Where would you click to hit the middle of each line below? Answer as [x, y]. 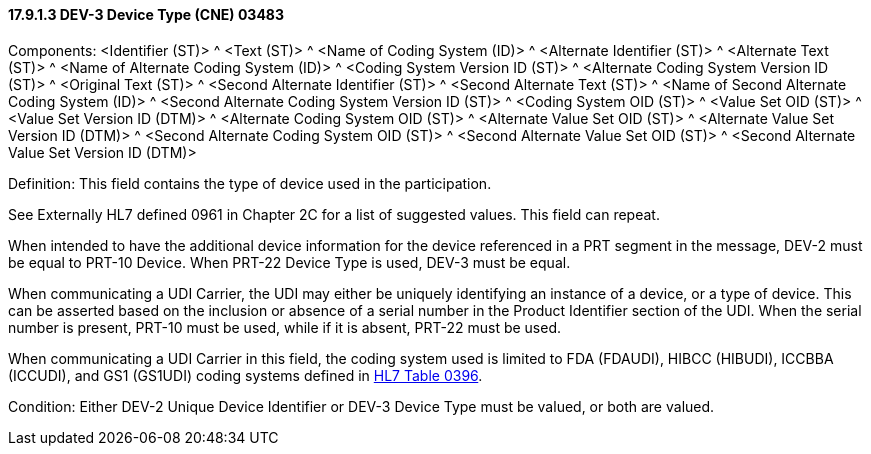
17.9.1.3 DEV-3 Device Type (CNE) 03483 [146, 14]
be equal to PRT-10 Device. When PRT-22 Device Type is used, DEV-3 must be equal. [289, 262]
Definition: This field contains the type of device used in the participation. [250, 183]
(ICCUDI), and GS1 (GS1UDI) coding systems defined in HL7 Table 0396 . [245, 375]
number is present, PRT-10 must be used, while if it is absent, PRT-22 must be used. [285, 327]
